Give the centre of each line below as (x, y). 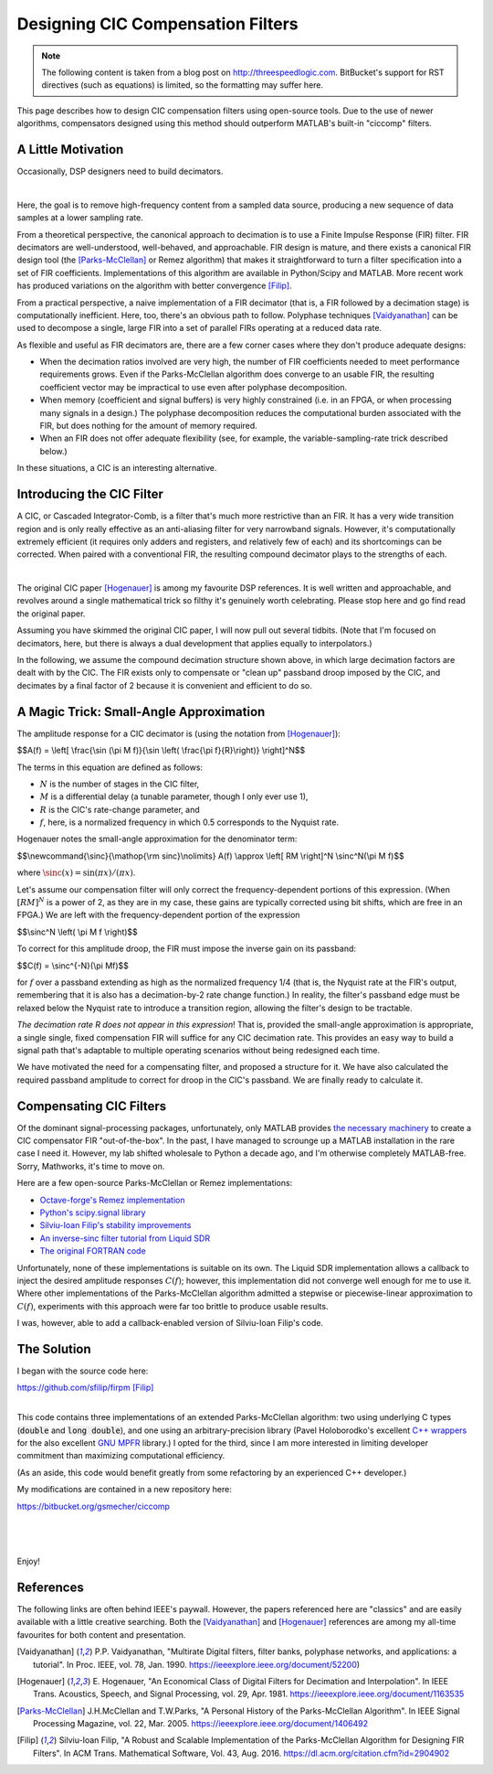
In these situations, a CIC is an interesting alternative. (117, 468)
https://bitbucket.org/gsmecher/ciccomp (94, 1506)
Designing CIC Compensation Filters (157, 24)
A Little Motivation (70, 150)
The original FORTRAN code (93, 1251)
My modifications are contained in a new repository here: (124, 1490)
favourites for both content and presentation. (101, 1635)
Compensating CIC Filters (92, 1106)
